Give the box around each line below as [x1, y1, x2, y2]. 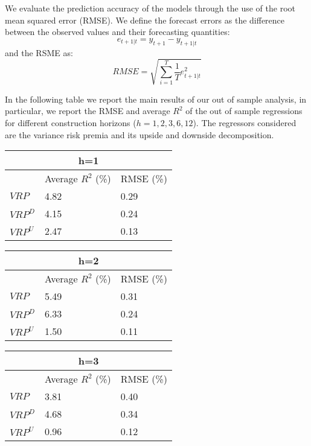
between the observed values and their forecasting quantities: [5, 25, 230, 38]
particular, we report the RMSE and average [5, 104, 170, 117]
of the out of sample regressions [185, 104, 303, 117]
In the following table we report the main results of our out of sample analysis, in [5, 92, 307, 105]
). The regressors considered [193, 116, 297, 129]
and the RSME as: [5, 46, 73, 59]
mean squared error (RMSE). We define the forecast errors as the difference [5, 13, 285, 26]
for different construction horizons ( [5, 116, 136, 129]
